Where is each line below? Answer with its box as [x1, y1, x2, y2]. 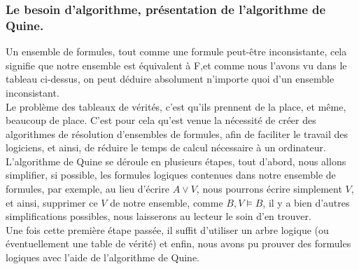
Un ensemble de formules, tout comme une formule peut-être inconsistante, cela [6, 44, 347, 59]
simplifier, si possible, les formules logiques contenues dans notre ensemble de [6, 167, 336, 182]
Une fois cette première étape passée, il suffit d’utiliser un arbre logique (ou [6, 222, 329, 237]
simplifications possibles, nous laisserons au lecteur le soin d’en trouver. [6, 209, 311, 223]
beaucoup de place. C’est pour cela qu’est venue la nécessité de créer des [6, 113, 316, 127]
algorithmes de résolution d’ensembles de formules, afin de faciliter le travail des [6, 126, 349, 141]
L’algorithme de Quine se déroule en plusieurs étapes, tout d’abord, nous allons [6, 153, 346, 168]
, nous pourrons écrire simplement [196, 181, 342, 196]
